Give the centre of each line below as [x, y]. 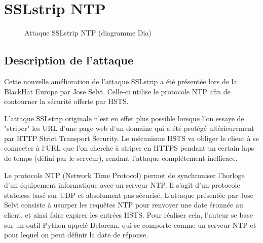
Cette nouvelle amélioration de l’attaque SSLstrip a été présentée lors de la [121, 81]
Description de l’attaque [69, 60]
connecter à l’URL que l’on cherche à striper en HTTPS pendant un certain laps [129, 148]
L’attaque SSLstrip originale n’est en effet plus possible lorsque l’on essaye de [124, 118]
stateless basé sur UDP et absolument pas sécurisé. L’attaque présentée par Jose [129, 195]
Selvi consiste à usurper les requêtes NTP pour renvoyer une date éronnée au [124, 205]
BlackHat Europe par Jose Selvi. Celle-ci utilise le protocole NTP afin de [117, 91]
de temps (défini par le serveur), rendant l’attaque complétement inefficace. [121, 158]
